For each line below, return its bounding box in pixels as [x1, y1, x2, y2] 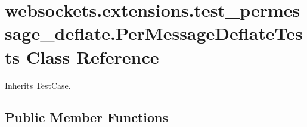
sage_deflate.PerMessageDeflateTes [5, 21, 303, 45]
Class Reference [26, 44, 159, 69]
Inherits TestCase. [5, 79, 71, 91]
